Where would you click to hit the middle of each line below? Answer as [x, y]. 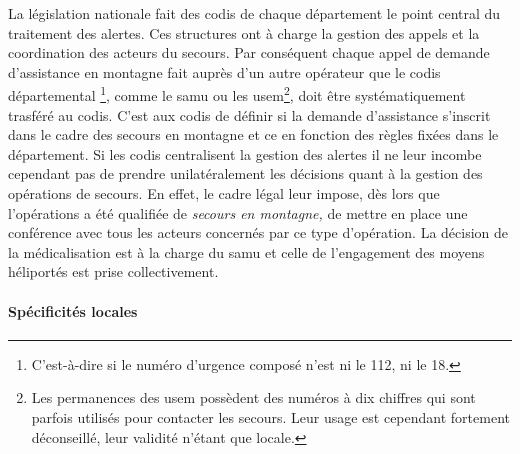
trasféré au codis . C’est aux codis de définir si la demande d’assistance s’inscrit [249, 114]
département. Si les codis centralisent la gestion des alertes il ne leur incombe [245, 153]
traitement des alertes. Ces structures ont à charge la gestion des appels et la [244, 32]
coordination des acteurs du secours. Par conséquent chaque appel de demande [249, 52]
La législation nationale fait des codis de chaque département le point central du [254, 13]
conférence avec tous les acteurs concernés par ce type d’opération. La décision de [258, 232]
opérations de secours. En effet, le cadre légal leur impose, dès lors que [224, 193]
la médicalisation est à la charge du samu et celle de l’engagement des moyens [246, 251]
